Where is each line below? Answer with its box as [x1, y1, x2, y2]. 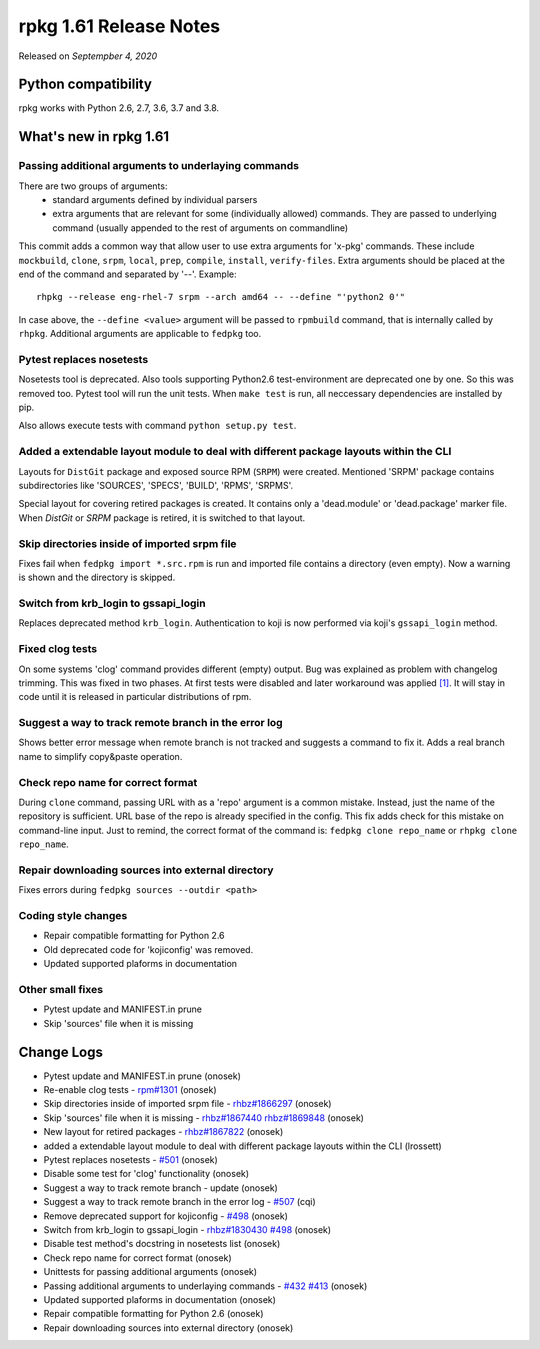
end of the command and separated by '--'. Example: [18, 268, 237, 280]
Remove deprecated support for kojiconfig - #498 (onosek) [43, 1210, 289, 1222]
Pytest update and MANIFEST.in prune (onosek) [43, 1070, 242, 1082]
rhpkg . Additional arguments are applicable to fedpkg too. [18, 328, 262, 340]
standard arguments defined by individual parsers [52, 194, 258, 205]
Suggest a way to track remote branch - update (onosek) [43, 1181, 279, 1194]
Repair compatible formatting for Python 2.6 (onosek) [43, 1308, 264, 1320]
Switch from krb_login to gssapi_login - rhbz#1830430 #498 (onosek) [43, 1223, 332, 1235]
